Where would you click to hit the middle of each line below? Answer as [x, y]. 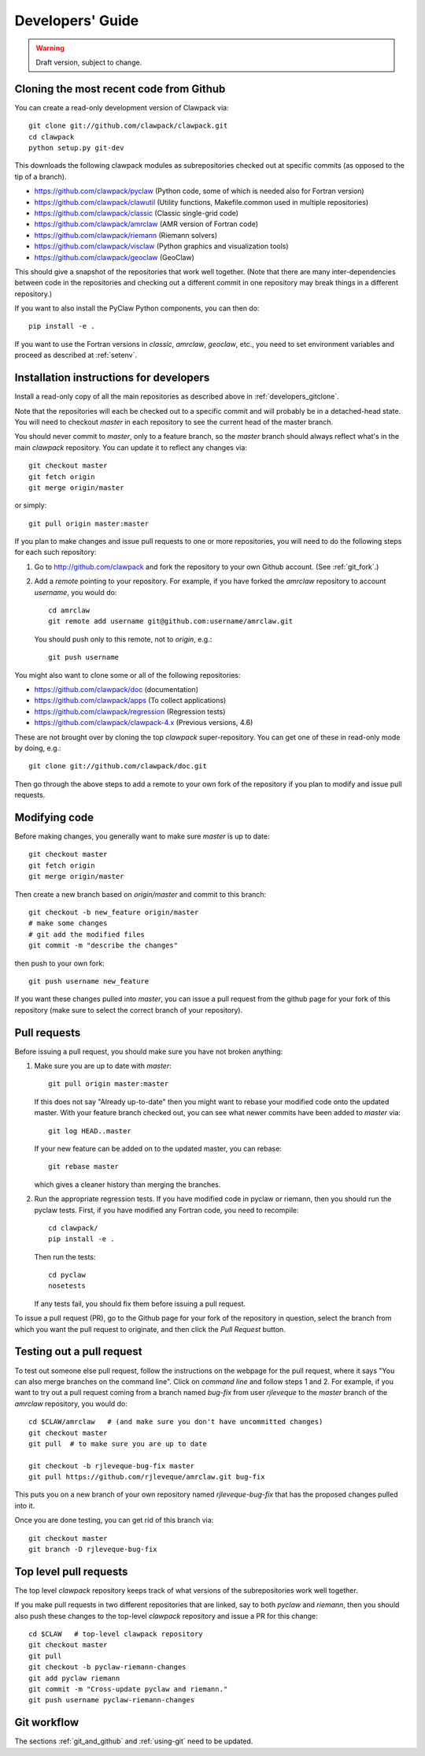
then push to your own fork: [60, 963]
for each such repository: [55, 552]
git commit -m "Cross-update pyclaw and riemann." [128, 1689]
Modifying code [54, 817]
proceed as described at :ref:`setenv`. [76, 355]
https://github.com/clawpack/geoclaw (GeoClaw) [114, 257]
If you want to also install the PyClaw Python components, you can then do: [137, 308]
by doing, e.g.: [38, 748]
